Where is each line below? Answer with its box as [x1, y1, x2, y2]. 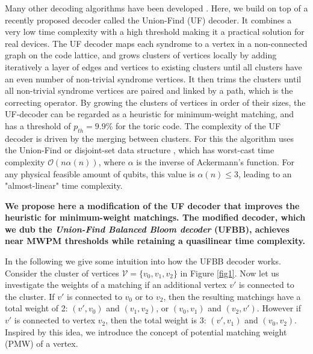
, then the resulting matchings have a [163, 290, 301, 302]
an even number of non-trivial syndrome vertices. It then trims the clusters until [5, 72, 302, 85]
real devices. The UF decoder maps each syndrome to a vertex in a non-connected [5, 37, 308, 49]
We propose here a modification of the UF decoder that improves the [5, 199, 300, 212]
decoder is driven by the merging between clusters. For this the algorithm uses [5, 132, 294, 144]
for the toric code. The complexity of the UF [116, 119, 281, 132]
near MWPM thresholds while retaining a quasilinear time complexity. [5, 234, 306, 247]
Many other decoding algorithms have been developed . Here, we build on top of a [5, 2, 308, 14]
